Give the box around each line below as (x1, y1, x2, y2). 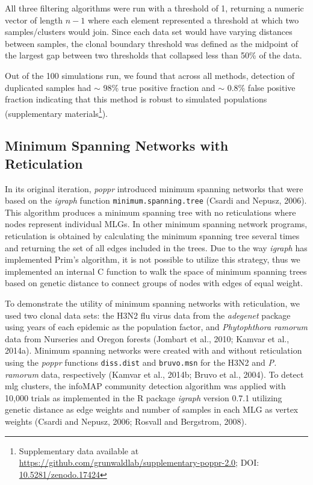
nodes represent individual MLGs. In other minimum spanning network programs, (5, 217, 308, 230)
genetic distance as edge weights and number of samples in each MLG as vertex (5, 403, 299, 416)
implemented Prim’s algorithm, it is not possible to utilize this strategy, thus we (5, 253, 300, 266)
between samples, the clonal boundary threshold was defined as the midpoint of (5, 37, 298, 49)
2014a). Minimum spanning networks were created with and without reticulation (5, 344, 302, 357)
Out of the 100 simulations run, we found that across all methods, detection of (5, 69, 295, 81)
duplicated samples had (5, 81, 91, 93)
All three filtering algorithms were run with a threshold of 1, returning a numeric (5, 2, 304, 14)
